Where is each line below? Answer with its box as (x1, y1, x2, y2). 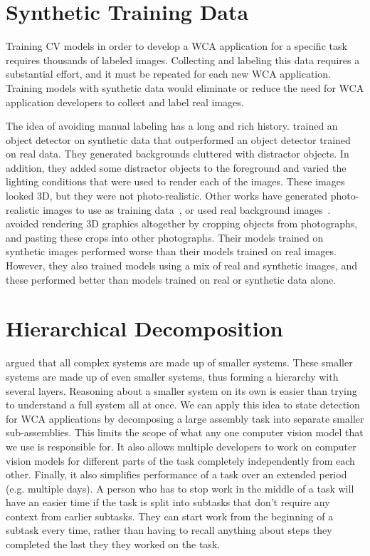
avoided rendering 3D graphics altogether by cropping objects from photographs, (6, 216, 358, 231)
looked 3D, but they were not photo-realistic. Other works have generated (6, 188, 328, 203)
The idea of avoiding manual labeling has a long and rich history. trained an (6, 118, 338, 133)
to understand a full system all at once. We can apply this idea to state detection (6, 397, 360, 412)
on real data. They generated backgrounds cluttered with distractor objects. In (6, 146, 349, 161)
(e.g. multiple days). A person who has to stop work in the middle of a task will (6, 480, 354, 495)
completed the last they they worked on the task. (6, 537, 221, 552)
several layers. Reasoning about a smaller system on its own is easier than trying (6, 383, 357, 398)
